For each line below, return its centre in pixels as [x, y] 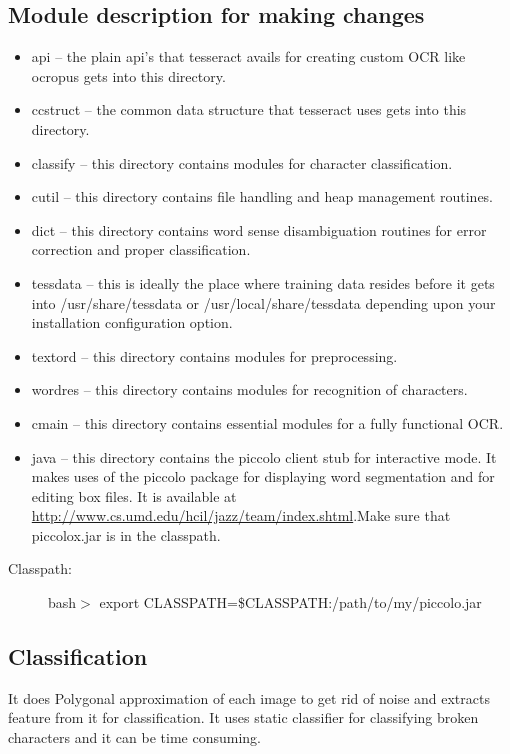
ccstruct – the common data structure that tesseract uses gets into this [249, 109]
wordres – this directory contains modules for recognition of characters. [249, 389]
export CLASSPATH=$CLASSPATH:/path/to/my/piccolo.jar [290, 602]
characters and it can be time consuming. [134, 737]
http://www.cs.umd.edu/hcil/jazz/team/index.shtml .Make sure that [241, 515]
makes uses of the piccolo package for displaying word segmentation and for [263, 476]
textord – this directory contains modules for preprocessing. [214, 355]
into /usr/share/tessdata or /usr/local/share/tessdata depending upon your [263, 302]
